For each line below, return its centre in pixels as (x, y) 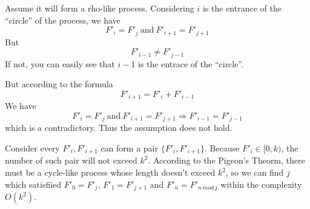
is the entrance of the (242, 8)
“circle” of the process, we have (63, 20)
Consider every (32, 148)
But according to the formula (59, 84)
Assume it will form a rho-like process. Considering (100, 8)
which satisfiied (33, 184)
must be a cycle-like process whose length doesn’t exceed (110, 172)
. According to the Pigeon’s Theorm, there (226, 160)
